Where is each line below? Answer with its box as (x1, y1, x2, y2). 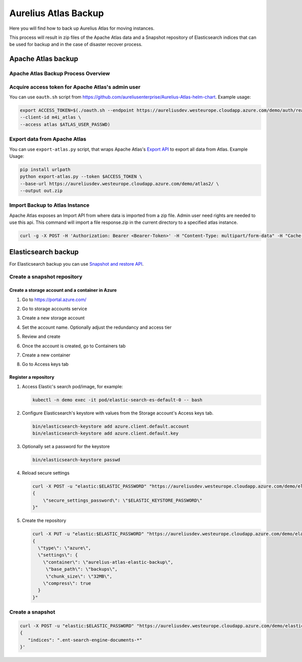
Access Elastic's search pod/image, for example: (22, 383, 123, 389)
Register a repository (9, 374, 55, 380)
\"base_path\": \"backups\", (45, 566, 118, 572)
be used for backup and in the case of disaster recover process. (9, 41, 143, 47)
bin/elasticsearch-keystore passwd (32, 457, 120, 463)
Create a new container (22, 352, 70, 358)
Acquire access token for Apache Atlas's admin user (9, 83, 141, 90)
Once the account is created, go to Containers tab (22, 343, 126, 349)
